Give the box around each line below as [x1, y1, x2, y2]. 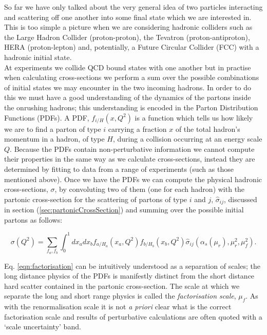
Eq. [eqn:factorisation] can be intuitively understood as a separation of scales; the [4, 260, 260, 271]
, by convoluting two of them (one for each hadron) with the [54, 184, 245, 194]
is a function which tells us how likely [135, 112, 253, 123]
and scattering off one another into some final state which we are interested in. [4, 11, 252, 22]
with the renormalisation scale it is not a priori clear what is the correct [4, 301, 232, 312]
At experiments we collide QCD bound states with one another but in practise [4, 62, 251, 72]
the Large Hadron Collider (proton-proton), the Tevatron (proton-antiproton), [4, 31, 250, 42]
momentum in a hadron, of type [4, 133, 105, 144]
